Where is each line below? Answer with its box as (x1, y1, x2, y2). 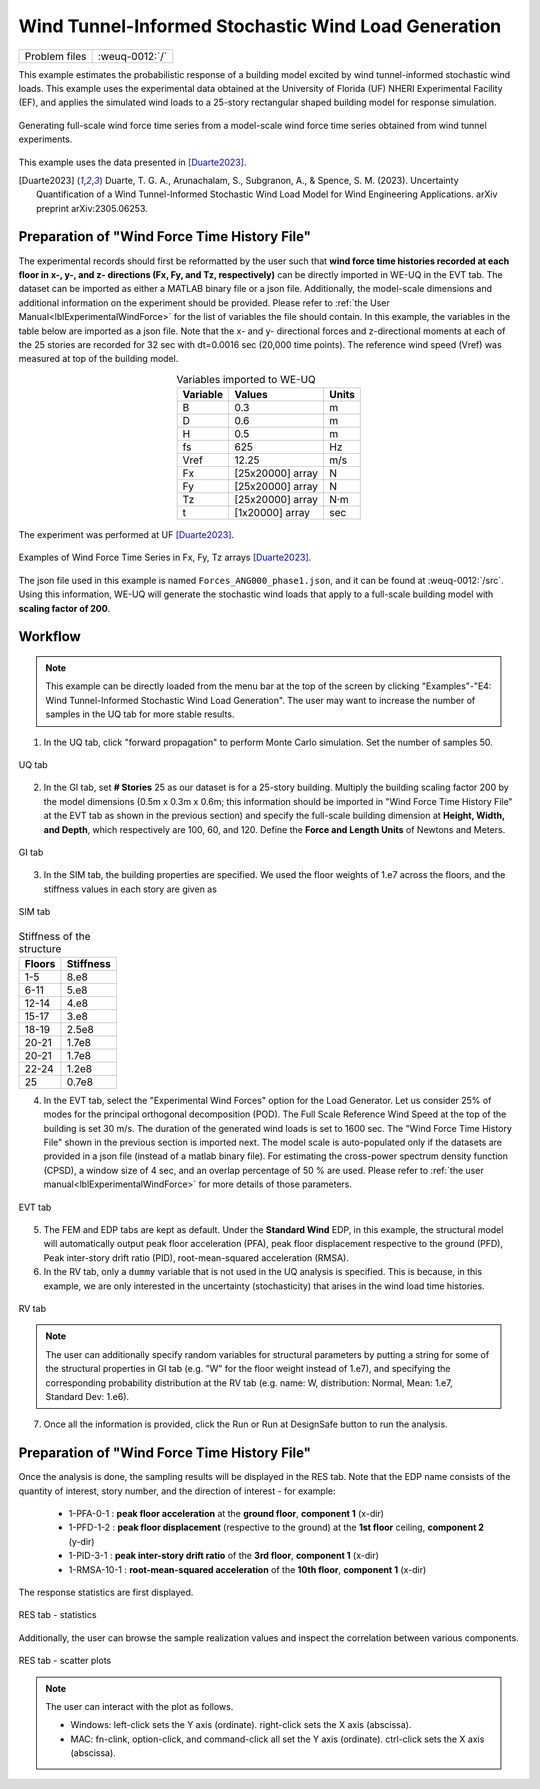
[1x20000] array (234, 506, 310, 520)
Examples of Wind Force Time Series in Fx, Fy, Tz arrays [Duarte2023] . (18, 551, 312, 564)
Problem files (24, 49, 87, 63)
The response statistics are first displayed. (18, 1586, 194, 1598)
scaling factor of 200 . (18, 602, 111, 614)
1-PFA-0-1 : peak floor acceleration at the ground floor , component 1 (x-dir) (68, 1508, 385, 1519)
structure (18, 941, 62, 955)
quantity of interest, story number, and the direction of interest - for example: (18, 1485, 336, 1497)
